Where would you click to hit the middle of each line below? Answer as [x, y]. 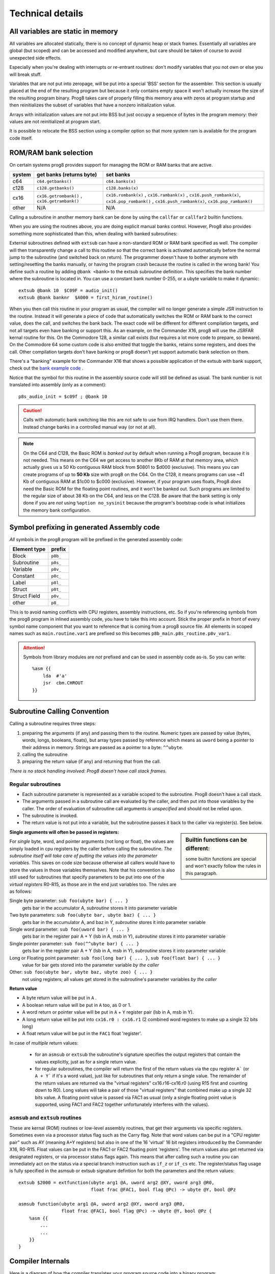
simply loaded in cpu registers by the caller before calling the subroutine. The [91, 848]
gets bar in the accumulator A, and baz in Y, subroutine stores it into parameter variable [114, 922]
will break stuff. [25, 74]
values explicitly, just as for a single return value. [86, 1061]
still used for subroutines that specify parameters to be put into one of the [87, 877]
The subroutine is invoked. [50, 816]
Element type [29, 549]
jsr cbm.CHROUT [63, 683]
